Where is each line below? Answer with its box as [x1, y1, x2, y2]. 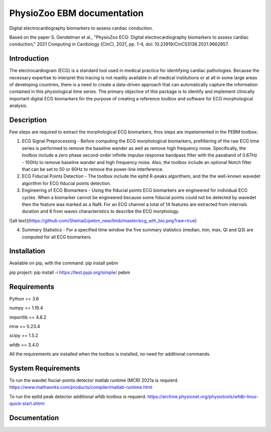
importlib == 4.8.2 [9, 314, 47, 320]
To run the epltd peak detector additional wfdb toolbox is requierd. [9, 393, 147, 399]
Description [9, 116, 47, 124]
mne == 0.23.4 [9, 323, 40, 329]
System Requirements [9, 364, 80, 372]
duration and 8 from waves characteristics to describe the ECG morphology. [22, 208, 180, 214]
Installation [9, 247, 45, 255]
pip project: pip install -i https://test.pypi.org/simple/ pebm [9, 269, 130, 275]
